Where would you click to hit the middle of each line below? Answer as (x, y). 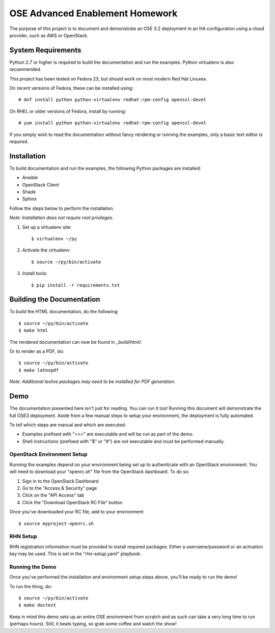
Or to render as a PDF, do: (37, 351)
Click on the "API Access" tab (53, 495)
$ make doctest (37, 605)
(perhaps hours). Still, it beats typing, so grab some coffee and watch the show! (93, 624)
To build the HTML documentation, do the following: (64, 312)
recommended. (25, 69)
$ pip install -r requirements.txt (76, 285)
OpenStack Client (40, 185)
